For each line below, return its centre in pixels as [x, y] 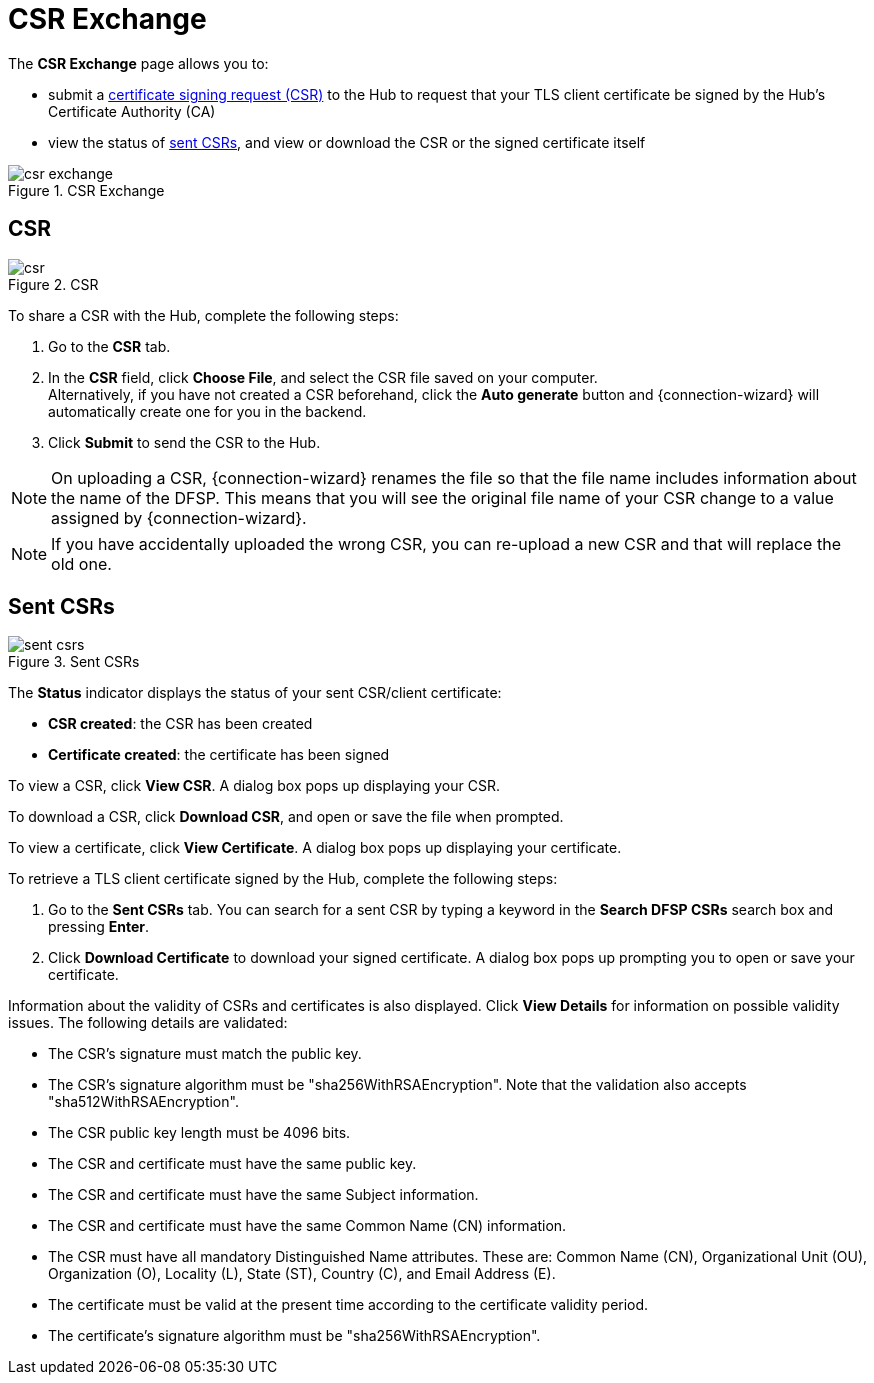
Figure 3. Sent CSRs [74, 662]
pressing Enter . [99, 927]
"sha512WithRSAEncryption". [143, 1102]
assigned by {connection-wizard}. [179, 517]
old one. [81, 563]
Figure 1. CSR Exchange [86, 190]
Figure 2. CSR [53, 284]
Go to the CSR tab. [109, 346]
